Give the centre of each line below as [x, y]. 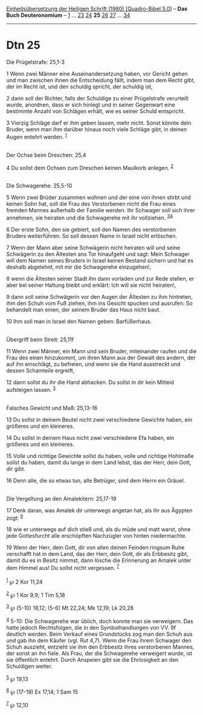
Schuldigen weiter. [29, 666]
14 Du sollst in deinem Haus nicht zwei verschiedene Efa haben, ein [90, 437]
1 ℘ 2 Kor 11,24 [25, 581]
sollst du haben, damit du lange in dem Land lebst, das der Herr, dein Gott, [99, 462]
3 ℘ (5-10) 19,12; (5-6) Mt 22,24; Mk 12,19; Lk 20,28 [70, 607]
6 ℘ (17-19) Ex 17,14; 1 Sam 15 [42, 691]
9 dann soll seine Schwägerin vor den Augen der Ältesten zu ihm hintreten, [100, 296]
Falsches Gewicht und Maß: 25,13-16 [52, 408]
